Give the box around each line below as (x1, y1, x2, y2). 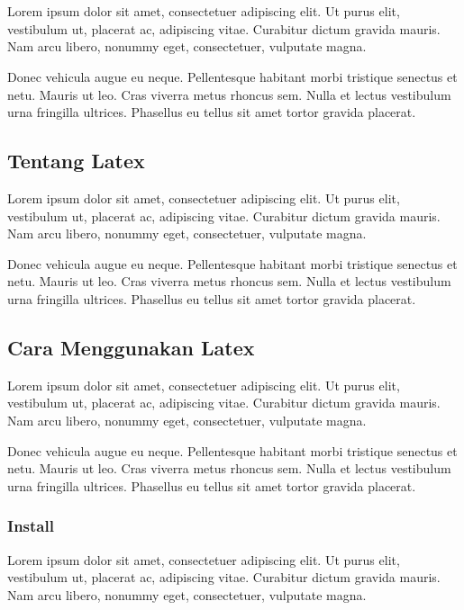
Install (7, 515, 54, 537)
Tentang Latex (7, 147, 145, 175)
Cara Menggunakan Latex (7, 333, 255, 361)
